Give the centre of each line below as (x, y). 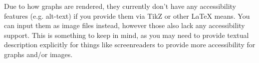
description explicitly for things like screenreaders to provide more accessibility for (130, 45)
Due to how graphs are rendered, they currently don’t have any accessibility (120, 6)
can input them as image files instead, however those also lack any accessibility (125, 25)
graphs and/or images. (38, 54)
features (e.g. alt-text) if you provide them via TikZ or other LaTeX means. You (127, 16)
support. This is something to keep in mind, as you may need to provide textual (127, 35)
